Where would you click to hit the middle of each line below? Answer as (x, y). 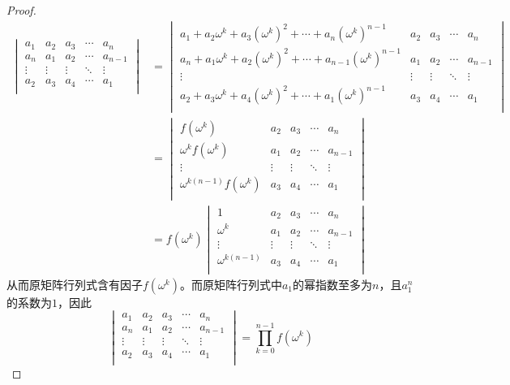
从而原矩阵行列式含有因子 (75, 284)
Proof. (21, 10)
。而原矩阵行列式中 (231, 284)
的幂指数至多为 (333, 284)
